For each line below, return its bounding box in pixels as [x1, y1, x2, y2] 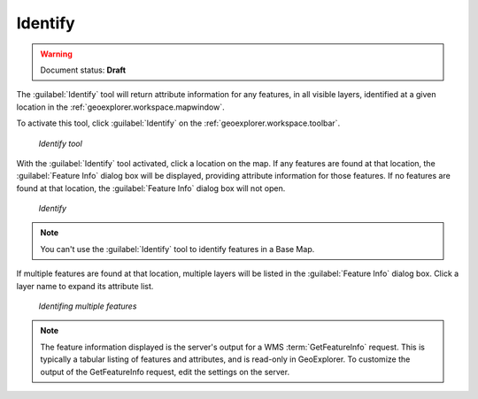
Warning [40, 49, 73, 59]
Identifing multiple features [38, 301, 137, 311]
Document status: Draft [40, 65, 127, 75]
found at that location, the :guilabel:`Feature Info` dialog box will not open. [16, 182, 286, 194]
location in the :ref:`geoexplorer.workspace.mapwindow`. [16, 102, 225, 112]
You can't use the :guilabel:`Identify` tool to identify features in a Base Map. [40, 243, 315, 254]
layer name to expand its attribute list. [16, 280, 154, 291]
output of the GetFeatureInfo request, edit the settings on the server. [40, 366, 290, 377]
